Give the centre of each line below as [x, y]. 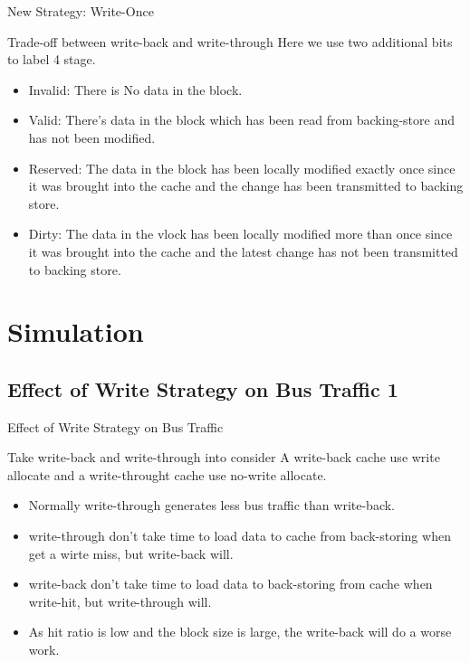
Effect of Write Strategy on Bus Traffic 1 [203, 388]
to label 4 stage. [52, 59]
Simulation [76, 331]
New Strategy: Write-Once [81, 11]
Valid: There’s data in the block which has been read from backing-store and [241, 120]
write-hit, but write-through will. [120, 601]
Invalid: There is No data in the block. [135, 89]
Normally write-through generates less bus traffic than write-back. [211, 505]
